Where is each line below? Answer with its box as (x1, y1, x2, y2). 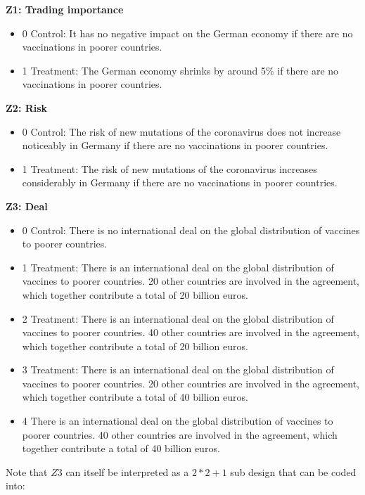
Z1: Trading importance (6, 2, 124, 16)
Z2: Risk (6, 100, 48, 115)
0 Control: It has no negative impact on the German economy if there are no (22, 25, 353, 40)
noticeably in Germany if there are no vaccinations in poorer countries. (22, 138, 328, 153)
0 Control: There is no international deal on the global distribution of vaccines (22, 222, 360, 237)
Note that (6, 464, 48, 479)
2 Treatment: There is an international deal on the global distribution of (22, 311, 334, 326)
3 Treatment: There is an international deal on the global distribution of (22, 362, 334, 377)
